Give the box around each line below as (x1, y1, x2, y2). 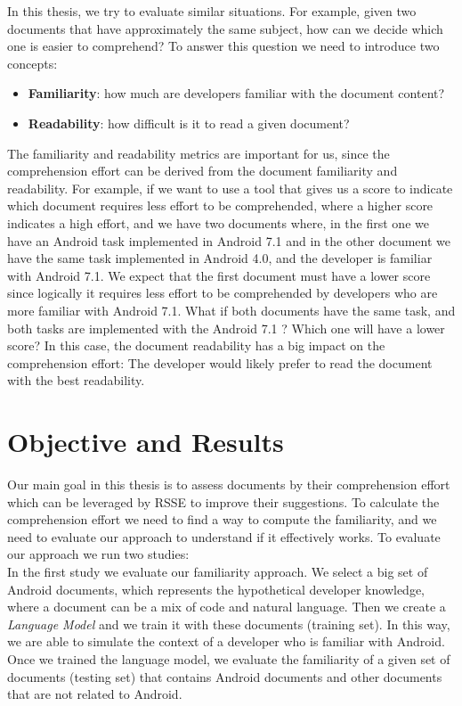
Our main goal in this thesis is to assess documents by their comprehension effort (7, 475, 450, 493)
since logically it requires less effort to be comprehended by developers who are (7, 283, 438, 302)
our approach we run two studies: (7, 545, 190, 563)
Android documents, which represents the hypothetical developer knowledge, (7, 579, 426, 598)
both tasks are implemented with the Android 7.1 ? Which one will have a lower (7, 318, 445, 337)
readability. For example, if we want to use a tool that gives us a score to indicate (7, 178, 453, 197)
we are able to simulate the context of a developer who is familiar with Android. (7, 632, 445, 651)
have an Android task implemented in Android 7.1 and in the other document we (7, 231, 450, 250)
